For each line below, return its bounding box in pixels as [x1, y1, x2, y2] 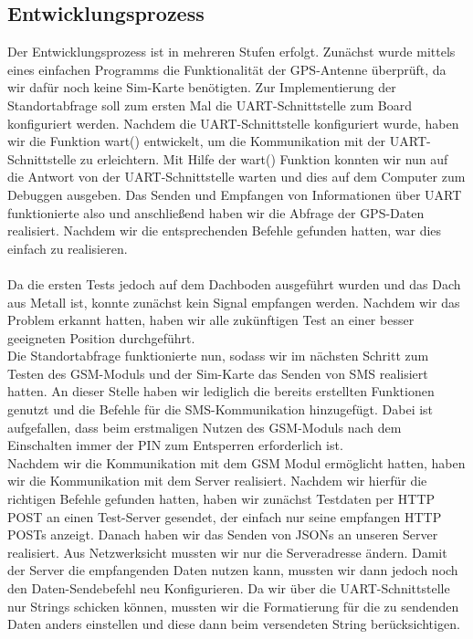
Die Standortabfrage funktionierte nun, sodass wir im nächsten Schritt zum [7, 346, 429, 365]
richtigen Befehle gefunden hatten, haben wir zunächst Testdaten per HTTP [7, 489, 436, 508]
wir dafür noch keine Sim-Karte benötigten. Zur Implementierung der [7, 78, 396, 97]
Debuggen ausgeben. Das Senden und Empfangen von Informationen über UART [7, 184, 462, 204]
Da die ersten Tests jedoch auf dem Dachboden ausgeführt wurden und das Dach [7, 274, 461, 293]
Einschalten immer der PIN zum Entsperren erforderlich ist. [7, 435, 343, 455]
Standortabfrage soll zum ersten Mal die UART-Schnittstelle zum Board [7, 95, 412, 114]
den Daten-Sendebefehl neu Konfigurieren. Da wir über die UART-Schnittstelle [7, 579, 450, 598]
